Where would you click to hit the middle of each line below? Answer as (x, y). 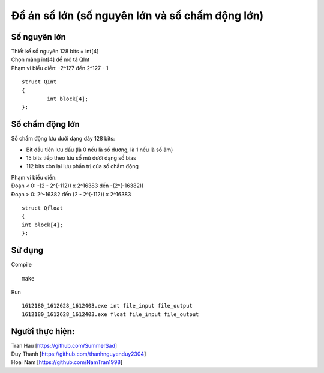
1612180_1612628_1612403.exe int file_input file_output (107, 306)
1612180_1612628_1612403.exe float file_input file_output (110, 314)
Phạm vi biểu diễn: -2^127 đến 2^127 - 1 (60, 68)
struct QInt (39, 82)
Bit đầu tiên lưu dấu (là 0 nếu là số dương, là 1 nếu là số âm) (100, 150)
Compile (22, 265)
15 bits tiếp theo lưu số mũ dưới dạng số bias (81, 158)
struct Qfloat (42, 208)
